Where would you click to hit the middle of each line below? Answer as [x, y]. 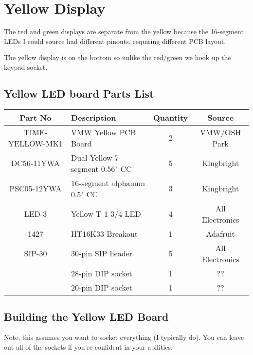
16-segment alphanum [108, 183]
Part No [36, 117]
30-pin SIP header [101, 253]
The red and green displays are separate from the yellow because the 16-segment [124, 31]
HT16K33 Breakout [104, 233]
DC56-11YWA [36, 163]
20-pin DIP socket [101, 287]
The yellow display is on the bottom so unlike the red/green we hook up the [117, 57]
